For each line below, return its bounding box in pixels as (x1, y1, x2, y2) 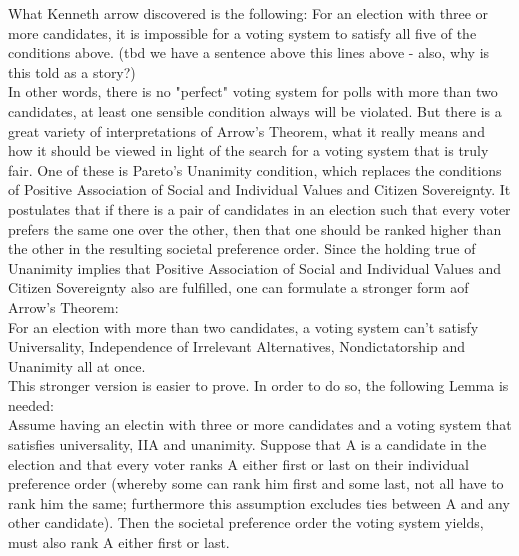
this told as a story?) (8, 61, 136, 82)
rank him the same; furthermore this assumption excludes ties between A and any (8, 492, 510, 513)
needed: (8, 394, 54, 415)
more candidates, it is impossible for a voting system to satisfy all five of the (8, 22, 477, 43)
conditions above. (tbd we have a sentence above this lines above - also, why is (8, 42, 490, 63)
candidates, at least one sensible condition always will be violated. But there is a (8, 100, 502, 121)
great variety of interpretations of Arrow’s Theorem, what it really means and (8, 120, 485, 141)
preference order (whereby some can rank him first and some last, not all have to (8, 473, 504, 494)
